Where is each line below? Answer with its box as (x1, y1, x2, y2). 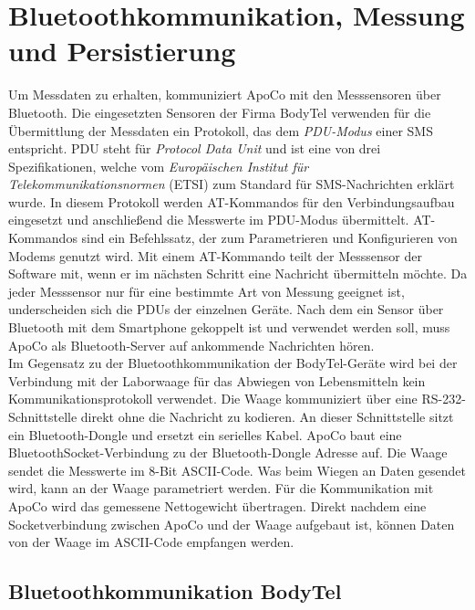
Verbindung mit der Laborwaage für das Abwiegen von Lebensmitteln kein (8, 371, 426, 390)
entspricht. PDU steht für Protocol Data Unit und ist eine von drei (8, 139, 381, 158)
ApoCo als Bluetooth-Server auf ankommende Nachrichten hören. (8, 335, 375, 354)
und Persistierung (8, 32, 236, 69)
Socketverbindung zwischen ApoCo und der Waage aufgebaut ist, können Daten (8, 514, 455, 533)
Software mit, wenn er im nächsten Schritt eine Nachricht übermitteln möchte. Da (8, 264, 468, 283)
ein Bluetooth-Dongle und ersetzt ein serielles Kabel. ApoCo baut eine (8, 425, 402, 444)
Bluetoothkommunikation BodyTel (8, 577, 342, 605)
